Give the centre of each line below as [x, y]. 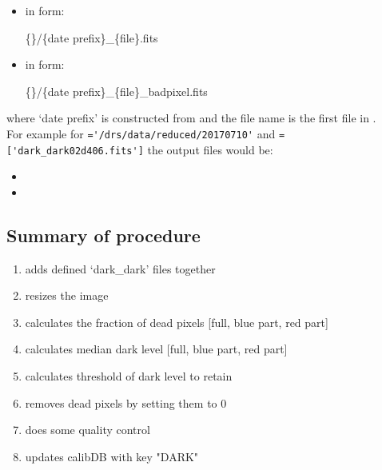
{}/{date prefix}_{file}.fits [92, 37]
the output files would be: [210, 149]
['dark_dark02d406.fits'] [75, 151]
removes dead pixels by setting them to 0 [126, 402]
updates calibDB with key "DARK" [112, 456]
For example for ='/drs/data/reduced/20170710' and [141, 133]
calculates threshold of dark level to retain [129, 376]
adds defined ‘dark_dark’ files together [120, 268]
